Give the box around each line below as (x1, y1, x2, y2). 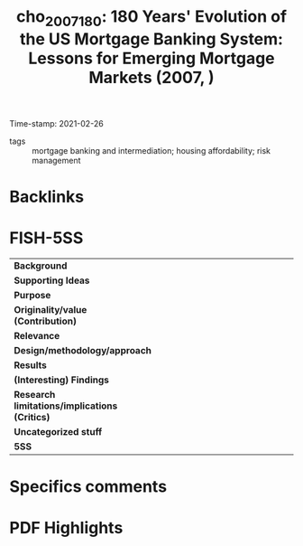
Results (14, 359, 48, 372)
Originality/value (14, 303, 87, 315)
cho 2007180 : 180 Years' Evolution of (16, 6, 287, 30)
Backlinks (9, 186, 85, 207)
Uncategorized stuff (14, 425, 103, 438)
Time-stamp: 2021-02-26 (9, 118, 104, 128)
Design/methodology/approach (14, 344, 151, 356)
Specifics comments (9, 476, 168, 497)
